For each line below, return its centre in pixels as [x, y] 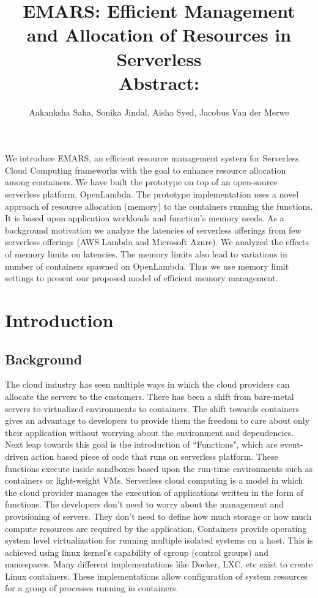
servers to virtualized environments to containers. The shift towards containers [152, 408]
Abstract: [159, 82]
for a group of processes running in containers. [92, 588]
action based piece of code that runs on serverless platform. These [154, 456]
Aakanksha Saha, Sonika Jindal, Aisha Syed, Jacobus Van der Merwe [159, 112]
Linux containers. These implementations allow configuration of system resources [157, 576]
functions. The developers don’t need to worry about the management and [145, 504]
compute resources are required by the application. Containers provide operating [156, 528]
